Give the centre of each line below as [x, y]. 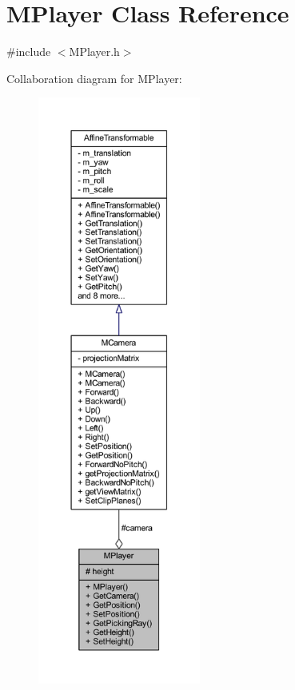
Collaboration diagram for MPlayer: [94, 78]
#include [29, 52]
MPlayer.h [94, 52]
